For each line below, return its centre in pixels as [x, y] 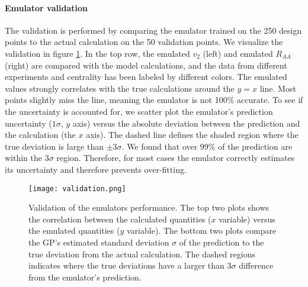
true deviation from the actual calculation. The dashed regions [142, 254]
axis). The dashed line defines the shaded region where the [192, 135]
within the [24, 158]
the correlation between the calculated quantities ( [120, 219]
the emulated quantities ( [74, 230]
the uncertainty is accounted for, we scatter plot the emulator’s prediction [139, 111]
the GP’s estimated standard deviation [99, 242]
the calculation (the [40, 135]
